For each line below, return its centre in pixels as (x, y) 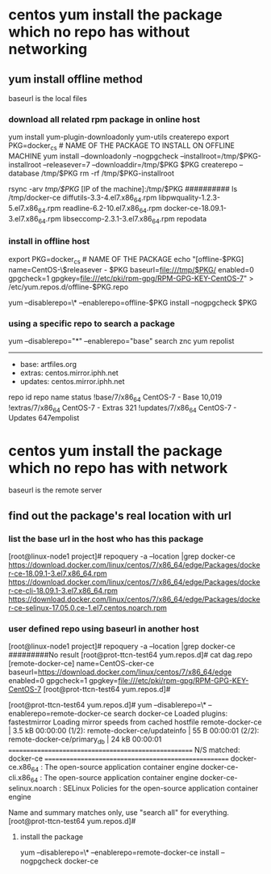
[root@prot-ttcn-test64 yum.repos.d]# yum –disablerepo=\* (108, 705)
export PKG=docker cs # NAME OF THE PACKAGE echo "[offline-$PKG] (126, 260)
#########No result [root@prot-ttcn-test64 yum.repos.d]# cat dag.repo (130, 655)
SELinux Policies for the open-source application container (161, 788)
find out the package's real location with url (120, 515)
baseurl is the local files (48, 98)
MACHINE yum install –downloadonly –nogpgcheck (94, 156)
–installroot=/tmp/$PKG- (221, 156)
